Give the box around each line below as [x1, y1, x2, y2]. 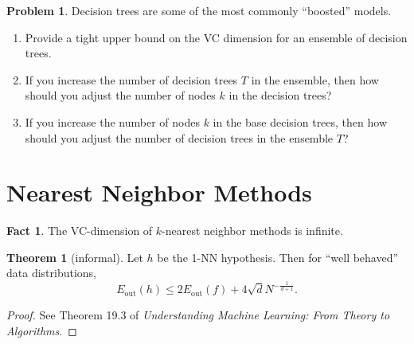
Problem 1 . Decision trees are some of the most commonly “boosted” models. [6, 2, 392, 18]
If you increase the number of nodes [25, 113, 200, 130]
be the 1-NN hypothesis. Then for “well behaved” [157, 248, 399, 265]
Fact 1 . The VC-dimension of [6, 222, 153, 239]
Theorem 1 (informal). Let [6, 248, 143, 265]
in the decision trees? [228, 87, 332, 104]
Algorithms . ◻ [6, 322, 77, 339]
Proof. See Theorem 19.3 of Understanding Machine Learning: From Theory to [6, 307, 390, 323]
